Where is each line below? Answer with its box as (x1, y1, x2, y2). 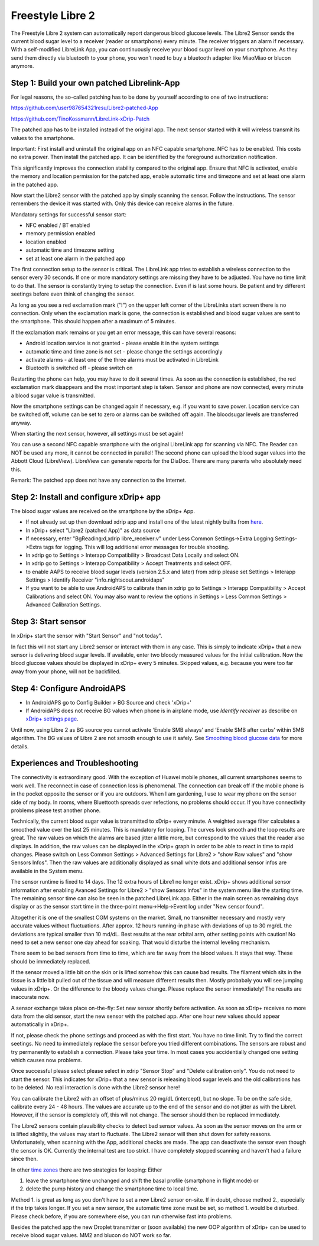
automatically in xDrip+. (11, 1021, 69, 1028)
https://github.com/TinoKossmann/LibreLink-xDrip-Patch (11, 115, 150, 122)
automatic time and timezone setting (25, 246, 115, 254)
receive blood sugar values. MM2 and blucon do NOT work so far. (11, 1232, 171, 1239)
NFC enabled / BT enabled (25, 222, 90, 229)
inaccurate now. (11, 994, 50, 1001)
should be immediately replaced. (11, 958, 91, 965)
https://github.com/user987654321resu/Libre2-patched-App (11, 104, 159, 112)
